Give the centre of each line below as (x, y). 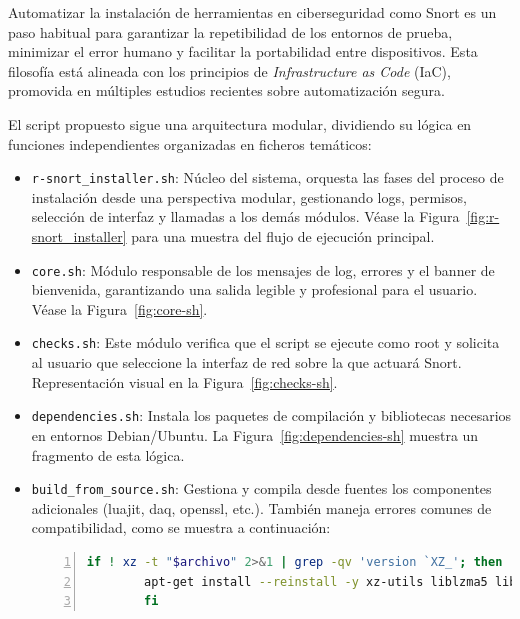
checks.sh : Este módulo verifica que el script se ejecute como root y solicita (265, 342)
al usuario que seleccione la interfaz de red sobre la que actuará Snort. (246, 362)
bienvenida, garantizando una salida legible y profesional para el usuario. (254, 289)
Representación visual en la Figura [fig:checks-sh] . (184, 381)
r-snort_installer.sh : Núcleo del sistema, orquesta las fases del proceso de (267, 177)
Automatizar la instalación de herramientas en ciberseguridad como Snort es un (252, 12)
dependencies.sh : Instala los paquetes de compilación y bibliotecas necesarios (271, 415)
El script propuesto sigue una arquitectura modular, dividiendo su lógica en (240, 123)
